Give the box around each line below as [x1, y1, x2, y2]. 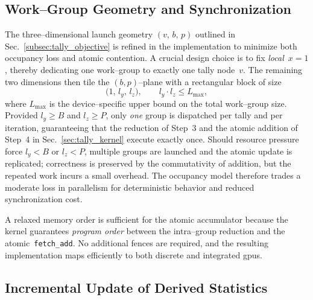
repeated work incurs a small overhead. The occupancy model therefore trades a [5, 168, 301, 181]
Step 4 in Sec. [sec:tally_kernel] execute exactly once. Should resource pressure [5, 133, 299, 145]
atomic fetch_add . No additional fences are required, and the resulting [5, 236, 268, 249]
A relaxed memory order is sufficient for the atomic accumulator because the [5, 212, 288, 225]
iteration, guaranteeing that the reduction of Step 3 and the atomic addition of [5, 121, 298, 133]
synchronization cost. [5, 193, 83, 205]
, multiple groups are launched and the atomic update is [84, 144, 292, 157]
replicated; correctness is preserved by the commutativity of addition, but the [5, 157, 291, 170]
